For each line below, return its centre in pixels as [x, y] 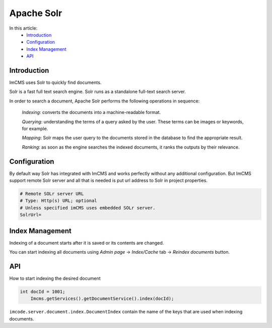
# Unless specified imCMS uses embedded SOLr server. [88, 208]
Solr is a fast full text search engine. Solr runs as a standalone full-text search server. [98, 92]
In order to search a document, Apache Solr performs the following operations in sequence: [105, 101]
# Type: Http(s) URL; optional [59, 201]
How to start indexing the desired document [55, 278]
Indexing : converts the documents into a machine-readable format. [91, 113]
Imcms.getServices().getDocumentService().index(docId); [102, 299]
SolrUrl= [31, 215]
